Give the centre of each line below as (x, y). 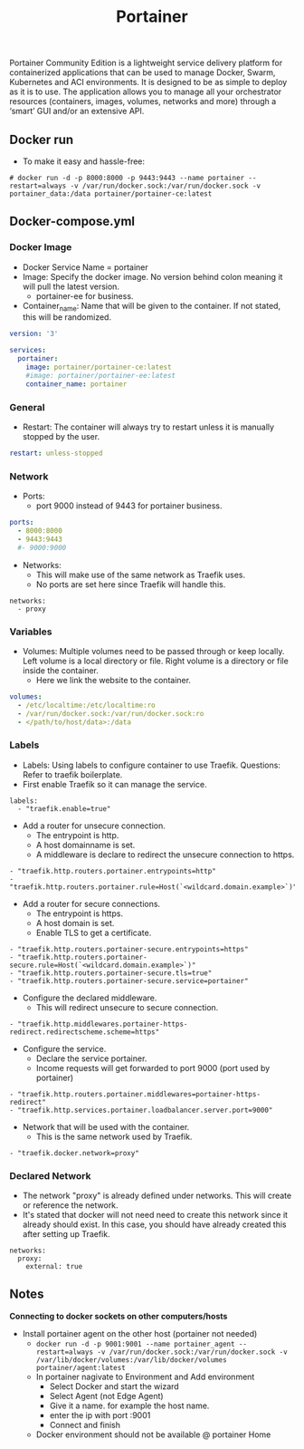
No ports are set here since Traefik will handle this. (131, 584)
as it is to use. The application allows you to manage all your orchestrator (146, 92)
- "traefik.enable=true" (64, 808)
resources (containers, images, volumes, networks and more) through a (143, 101)
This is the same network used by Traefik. (114, 1136)
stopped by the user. (61, 437)
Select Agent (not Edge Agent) (107, 1396)
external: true (54, 1267)
